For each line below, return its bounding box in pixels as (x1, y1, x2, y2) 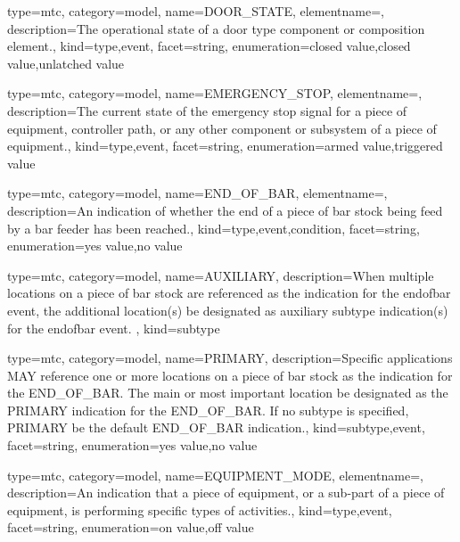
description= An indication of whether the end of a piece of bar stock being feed (7, 201, 443, 219)
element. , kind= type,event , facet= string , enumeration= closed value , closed (7, 37, 411, 55)
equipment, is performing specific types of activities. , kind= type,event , (7, 500, 392, 519)
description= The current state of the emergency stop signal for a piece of (7, 101, 407, 119)
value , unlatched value (7, 53, 125, 72)
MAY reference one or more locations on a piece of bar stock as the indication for (7, 365, 453, 384)
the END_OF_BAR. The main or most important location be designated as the (7, 383, 448, 402)
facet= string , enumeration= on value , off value (7, 518, 254, 537)
